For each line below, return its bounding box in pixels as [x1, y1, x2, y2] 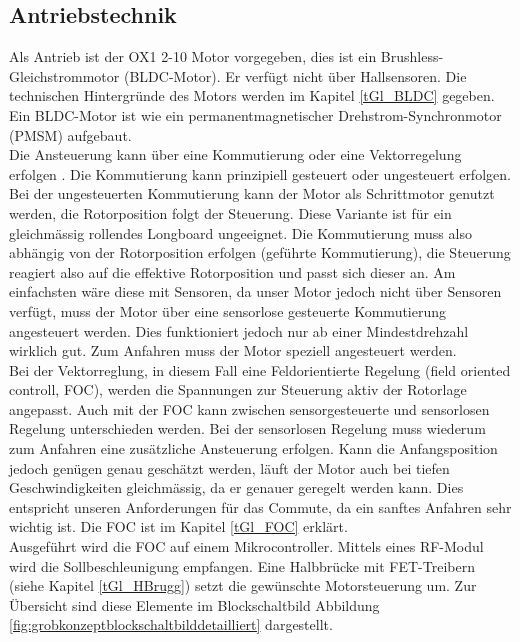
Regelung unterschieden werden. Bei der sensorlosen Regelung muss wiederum [9, 418, 486, 439]
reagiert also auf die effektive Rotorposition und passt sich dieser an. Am [9, 261, 456, 282]
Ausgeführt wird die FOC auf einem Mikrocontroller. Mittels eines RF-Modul [9, 536, 484, 557]
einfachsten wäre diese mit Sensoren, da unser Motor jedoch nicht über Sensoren [9, 281, 502, 302]
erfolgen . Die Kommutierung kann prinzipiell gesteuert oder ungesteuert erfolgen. [9, 163, 511, 184]
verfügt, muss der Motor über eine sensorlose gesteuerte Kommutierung [9, 300, 447, 321]
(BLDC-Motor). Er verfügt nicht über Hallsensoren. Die [123, 65, 467, 86]
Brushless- [380, 46, 444, 67]
